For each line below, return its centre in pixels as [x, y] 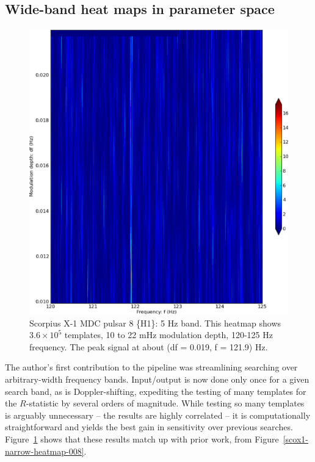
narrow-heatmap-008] [45, 451]
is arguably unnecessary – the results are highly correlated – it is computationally [158, 415]
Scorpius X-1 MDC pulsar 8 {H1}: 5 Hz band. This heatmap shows [155, 323]
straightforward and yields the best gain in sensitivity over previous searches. [149, 427]
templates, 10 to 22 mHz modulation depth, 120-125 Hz [168, 335]
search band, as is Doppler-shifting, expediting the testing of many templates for [156, 391]
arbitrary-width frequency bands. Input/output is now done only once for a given [157, 379]
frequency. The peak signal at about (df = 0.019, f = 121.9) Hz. [149, 346]
